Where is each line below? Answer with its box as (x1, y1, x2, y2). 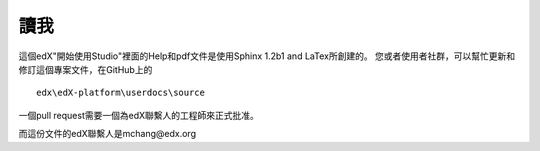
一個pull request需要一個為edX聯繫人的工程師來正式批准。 (18, 109, 260, 121)
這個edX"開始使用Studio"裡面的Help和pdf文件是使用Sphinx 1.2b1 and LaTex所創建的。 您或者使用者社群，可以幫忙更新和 (18, 50, 516, 62)
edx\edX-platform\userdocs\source (36, 87, 205, 99)
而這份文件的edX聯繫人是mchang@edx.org (18, 128, 197, 140)
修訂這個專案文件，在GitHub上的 (18, 63, 153, 75)
